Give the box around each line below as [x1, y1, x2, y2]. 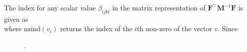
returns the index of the [60, 23, 132, 34]
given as [4, 13, 29, 24]
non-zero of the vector [146, 23, 212, 34]
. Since [217, 23, 238, 34]
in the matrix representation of [112, 2, 206, 12]
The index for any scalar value [4, 2, 96, 12]
